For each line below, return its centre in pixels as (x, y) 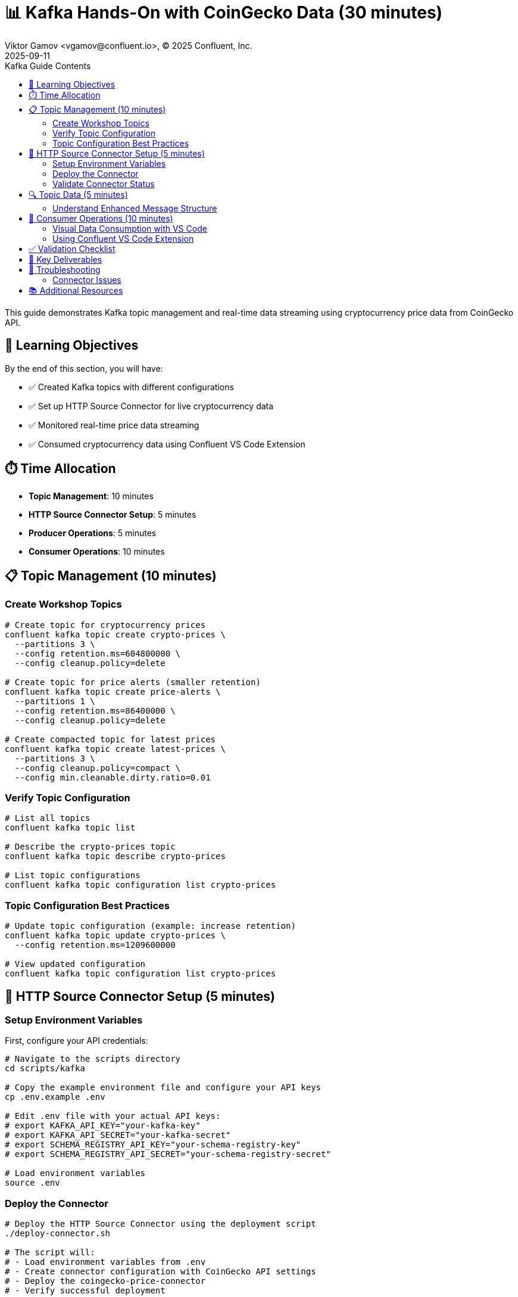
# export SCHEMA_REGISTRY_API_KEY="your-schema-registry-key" (153, 1145)
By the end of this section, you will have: (84, 368)
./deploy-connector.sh (58, 1234)
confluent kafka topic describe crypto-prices (115, 856)
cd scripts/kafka (45, 1069)
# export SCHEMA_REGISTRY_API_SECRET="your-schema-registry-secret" (168, 1154)
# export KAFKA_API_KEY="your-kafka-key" (103, 1126)
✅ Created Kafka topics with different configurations (131, 387)
